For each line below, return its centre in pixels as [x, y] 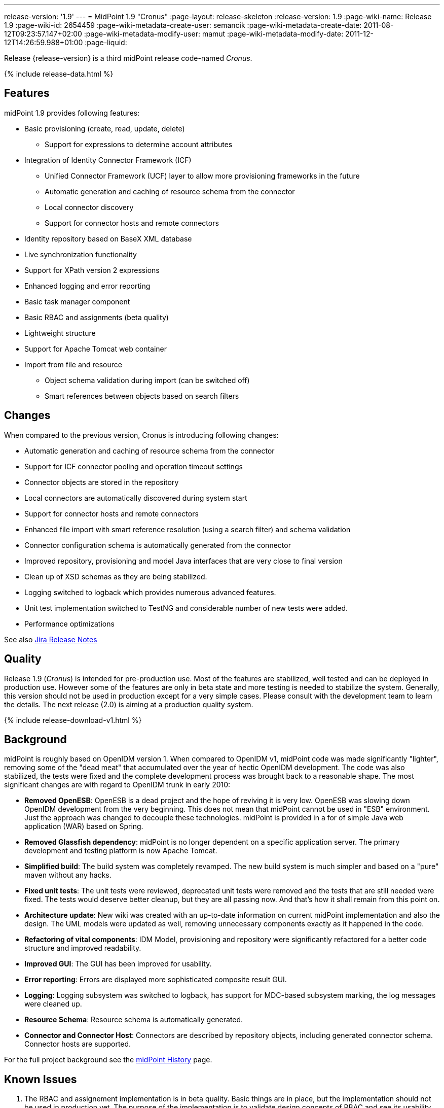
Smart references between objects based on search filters [142, 396]
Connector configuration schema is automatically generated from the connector [158, 545]
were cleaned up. [53, 1004]
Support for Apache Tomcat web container [96, 349]
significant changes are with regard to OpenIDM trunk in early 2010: [117, 785]
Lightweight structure [60, 333]
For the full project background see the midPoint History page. [108, 1060]
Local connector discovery [89, 207]
